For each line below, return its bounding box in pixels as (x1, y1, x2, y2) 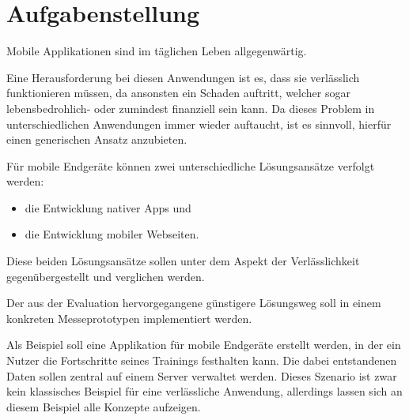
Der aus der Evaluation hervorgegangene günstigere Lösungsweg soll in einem (6, 294, 381, 311)
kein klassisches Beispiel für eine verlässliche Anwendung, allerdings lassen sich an (6, 383, 403, 399)
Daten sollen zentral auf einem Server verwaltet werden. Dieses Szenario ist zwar (6, 367, 397, 384)
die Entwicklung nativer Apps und (25, 199, 191, 216)
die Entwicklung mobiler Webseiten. (25, 226, 199, 242)
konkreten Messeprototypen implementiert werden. (6, 309, 252, 326)
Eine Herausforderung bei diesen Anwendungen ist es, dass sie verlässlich (6, 69, 360, 85)
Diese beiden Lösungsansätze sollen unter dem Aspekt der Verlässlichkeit (6, 253, 360, 269)
